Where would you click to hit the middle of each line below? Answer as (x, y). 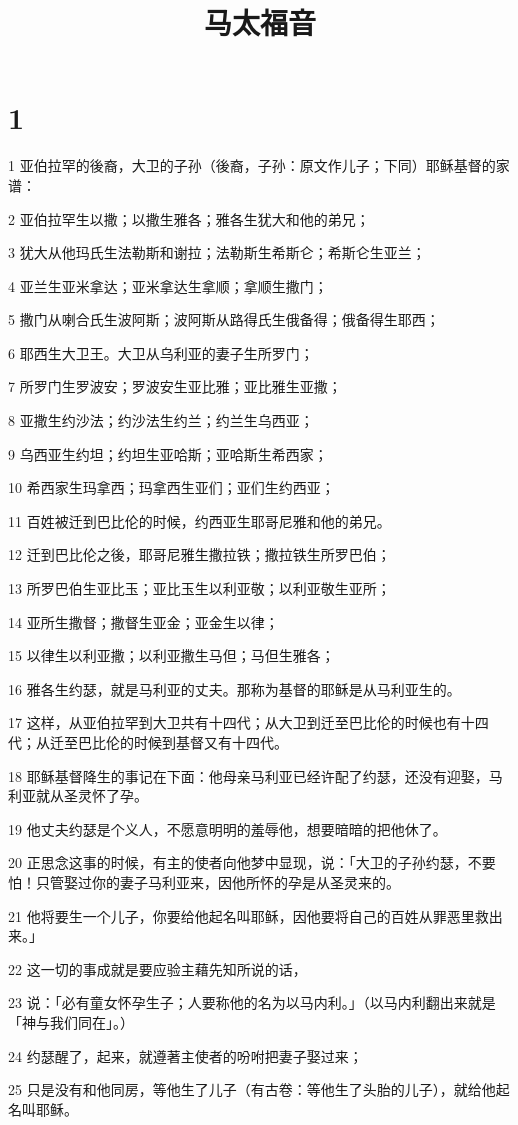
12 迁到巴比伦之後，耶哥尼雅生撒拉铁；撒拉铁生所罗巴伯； (199, 554)
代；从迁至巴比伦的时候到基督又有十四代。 (148, 742)
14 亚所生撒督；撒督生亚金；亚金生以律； (143, 621)
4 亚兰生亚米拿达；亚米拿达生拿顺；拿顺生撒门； (168, 285)
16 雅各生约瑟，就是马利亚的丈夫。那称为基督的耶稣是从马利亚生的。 (234, 688)
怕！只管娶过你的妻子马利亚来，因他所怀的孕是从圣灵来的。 (204, 881)
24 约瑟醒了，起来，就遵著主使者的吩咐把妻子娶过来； (185, 1055)
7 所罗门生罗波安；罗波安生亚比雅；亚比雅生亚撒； (175, 386)
